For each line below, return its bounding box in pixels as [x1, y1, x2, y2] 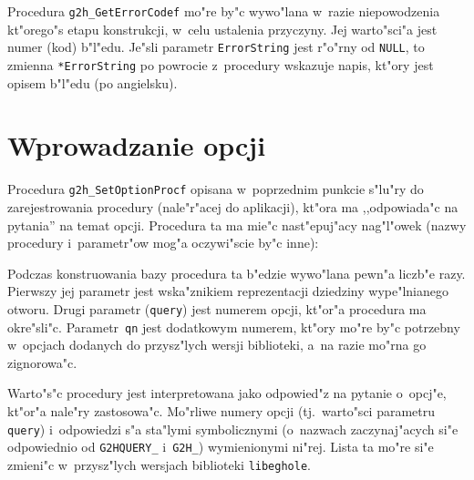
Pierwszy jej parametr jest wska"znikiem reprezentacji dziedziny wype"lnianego [7, 281, 448, 301]
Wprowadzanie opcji [7, 127, 266, 164]
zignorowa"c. [7, 352, 77, 372]
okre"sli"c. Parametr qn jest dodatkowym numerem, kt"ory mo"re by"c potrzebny [7, 317, 460, 336]
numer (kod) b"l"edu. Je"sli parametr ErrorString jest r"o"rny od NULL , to [7, 37, 425, 56]
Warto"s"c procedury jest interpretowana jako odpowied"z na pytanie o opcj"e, [7, 383, 447, 403]
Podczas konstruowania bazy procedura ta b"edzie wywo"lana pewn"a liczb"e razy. [7, 263, 466, 282]
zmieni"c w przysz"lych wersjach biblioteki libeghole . [7, 454, 311, 474]
